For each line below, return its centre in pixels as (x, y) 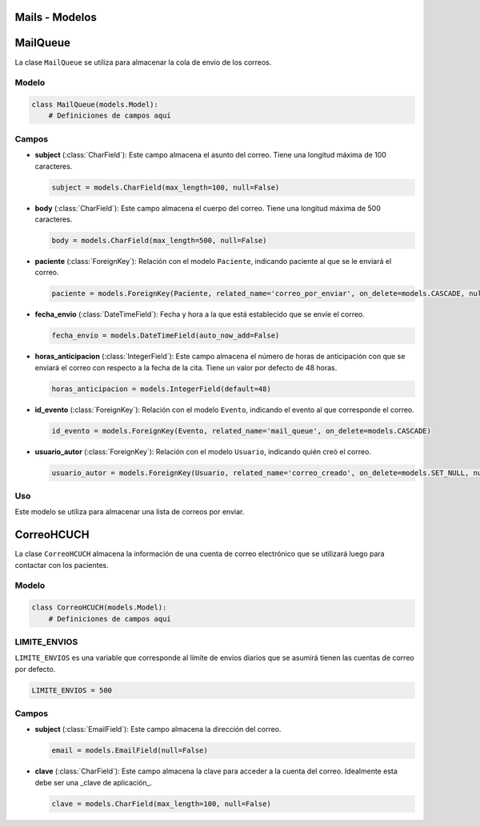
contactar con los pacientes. (62, 565)
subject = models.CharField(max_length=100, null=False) (166, 187)
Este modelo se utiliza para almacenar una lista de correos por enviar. (130, 512)
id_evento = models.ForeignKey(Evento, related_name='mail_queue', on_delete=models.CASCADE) (242, 431)
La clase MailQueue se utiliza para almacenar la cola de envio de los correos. (143, 62)
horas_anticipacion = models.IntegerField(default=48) (161, 389)
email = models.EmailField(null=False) (130, 751)
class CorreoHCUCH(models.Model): (99, 607)
